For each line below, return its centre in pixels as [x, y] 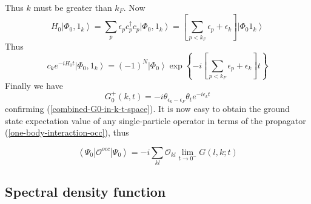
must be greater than [73, 7]
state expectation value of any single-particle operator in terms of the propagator [155, 120]
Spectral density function [85, 191]
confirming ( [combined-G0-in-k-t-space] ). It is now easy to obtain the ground [147, 109]
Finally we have [34, 85]
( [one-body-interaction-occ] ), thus [67, 132]
